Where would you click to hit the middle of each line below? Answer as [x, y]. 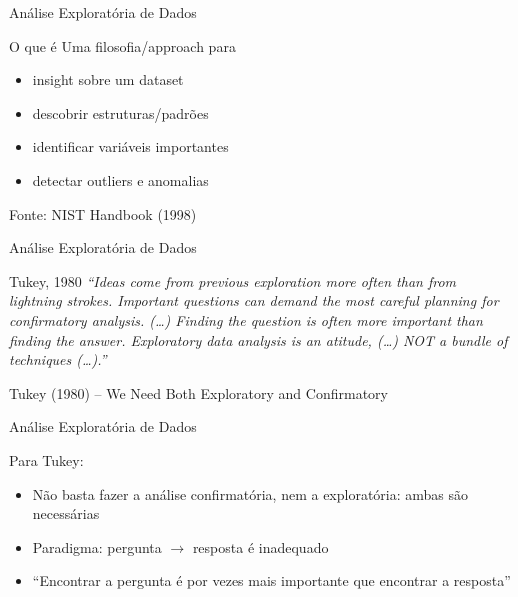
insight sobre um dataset [108, 79]
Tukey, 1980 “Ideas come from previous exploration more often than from [233, 280]
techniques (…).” [58, 359]
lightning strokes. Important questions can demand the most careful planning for [254, 300]
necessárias [66, 513]
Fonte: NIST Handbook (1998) [103, 213]
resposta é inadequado [260, 546]
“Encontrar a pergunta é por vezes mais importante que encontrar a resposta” [271, 580]
